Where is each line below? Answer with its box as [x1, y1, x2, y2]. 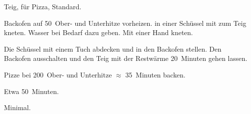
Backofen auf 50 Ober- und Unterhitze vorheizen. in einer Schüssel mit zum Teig [4, 18, 247, 28]
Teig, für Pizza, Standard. [4, 1, 82, 11]
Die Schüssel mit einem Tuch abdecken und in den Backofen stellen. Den [4, 43, 222, 54]
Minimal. [4, 102, 31, 113]
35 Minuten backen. [125, 69, 185, 79]
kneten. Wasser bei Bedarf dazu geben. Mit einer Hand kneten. [4, 27, 193, 38]
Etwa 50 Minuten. [4, 86, 59, 96]
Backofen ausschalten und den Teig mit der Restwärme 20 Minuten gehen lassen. [4, 53, 248, 63]
